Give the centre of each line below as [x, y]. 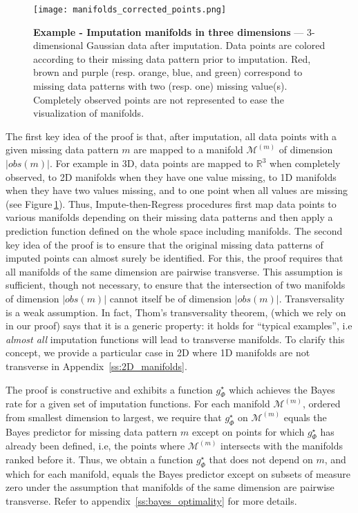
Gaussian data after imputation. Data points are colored [206, 45]
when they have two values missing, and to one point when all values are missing [177, 190]
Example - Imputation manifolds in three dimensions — [169, 31]
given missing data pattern [62, 149]
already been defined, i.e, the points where [95, 446]
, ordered [322, 404]
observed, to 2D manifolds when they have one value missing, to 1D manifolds [171, 176]
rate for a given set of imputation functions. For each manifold [138, 404]
